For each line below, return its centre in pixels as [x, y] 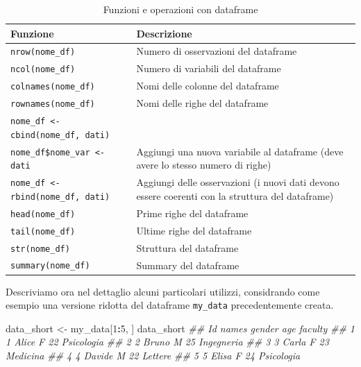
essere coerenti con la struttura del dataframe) [235, 195]
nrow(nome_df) [43, 52]
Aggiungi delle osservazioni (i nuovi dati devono [238, 182]
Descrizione [164, 33]
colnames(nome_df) [53, 87]
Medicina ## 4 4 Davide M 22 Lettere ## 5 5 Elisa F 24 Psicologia [153, 356]
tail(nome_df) [43, 231]
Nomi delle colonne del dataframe [208, 86]
